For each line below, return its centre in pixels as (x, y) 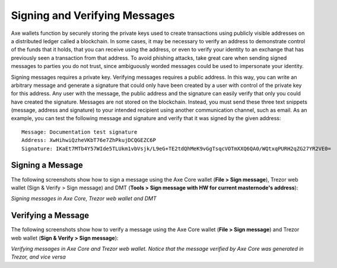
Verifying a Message (50, 216)
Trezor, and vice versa (39, 257)
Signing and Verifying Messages (93, 15)
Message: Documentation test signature (80, 132)
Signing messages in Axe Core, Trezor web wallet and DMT (84, 199)
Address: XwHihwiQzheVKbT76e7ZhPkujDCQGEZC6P (89, 140)
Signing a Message (47, 165)
